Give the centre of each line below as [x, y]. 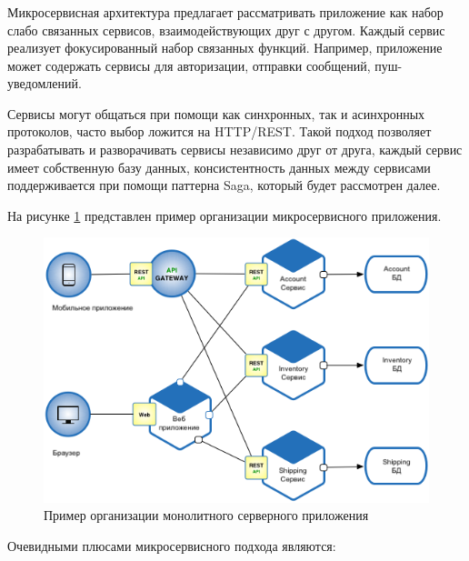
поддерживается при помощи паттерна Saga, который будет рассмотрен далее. [224, 185]
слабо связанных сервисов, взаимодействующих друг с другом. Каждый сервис [226, 30]
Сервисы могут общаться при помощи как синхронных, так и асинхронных [216, 113]
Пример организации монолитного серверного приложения [206, 515]
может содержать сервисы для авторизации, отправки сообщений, [189, 65]
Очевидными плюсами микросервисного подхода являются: [172, 545]
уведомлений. [45, 83]
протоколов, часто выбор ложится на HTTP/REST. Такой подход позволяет [220, 131]
